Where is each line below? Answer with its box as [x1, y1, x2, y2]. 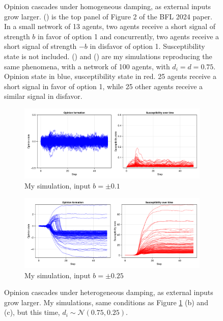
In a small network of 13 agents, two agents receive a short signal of [4, 21, 215, 32]
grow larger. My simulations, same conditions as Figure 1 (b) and [4, 297, 208, 307]
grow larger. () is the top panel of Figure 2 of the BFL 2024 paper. [4, 11, 212, 21]
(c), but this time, [4, 307, 60, 317]
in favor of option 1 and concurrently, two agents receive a [38, 31, 219, 41]
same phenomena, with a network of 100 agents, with [4, 61, 170, 71]
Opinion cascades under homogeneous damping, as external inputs [4, 1, 211, 11]
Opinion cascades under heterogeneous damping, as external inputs [4, 287, 213, 298]
